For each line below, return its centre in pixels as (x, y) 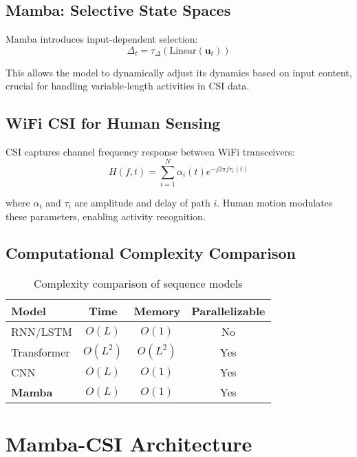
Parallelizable (228, 311)
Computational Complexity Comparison (151, 253)
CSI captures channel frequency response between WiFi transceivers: (150, 152)
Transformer (41, 352)
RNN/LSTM (42, 332)
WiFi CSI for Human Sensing (113, 123)
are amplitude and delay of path (142, 202)
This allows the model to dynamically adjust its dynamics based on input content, (179, 72)
